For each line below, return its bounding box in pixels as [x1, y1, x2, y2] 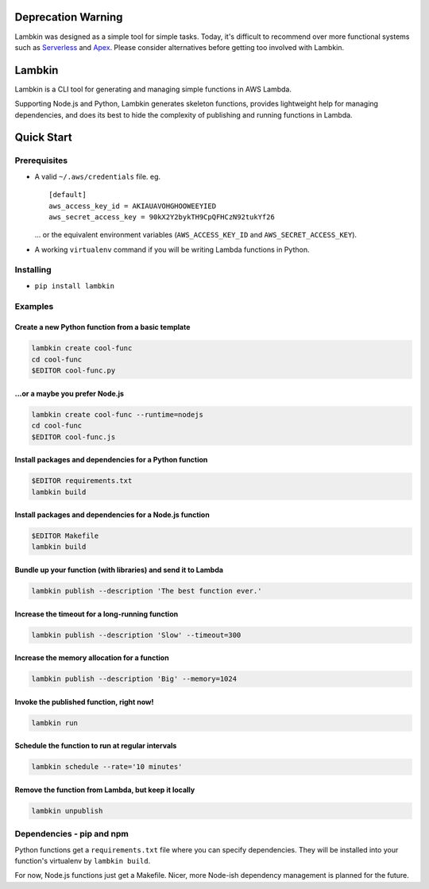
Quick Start [14, 131, 72, 145]
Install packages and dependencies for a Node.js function [14, 510, 210, 520]
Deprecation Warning [14, 10, 123, 24]
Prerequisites [14, 155, 68, 166]
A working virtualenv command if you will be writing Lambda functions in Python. [34, 245, 310, 254]
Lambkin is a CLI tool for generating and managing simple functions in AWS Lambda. [14, 84, 292, 94]
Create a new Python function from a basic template [14, 323, 191, 332]
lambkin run [31, 718, 79, 727]
